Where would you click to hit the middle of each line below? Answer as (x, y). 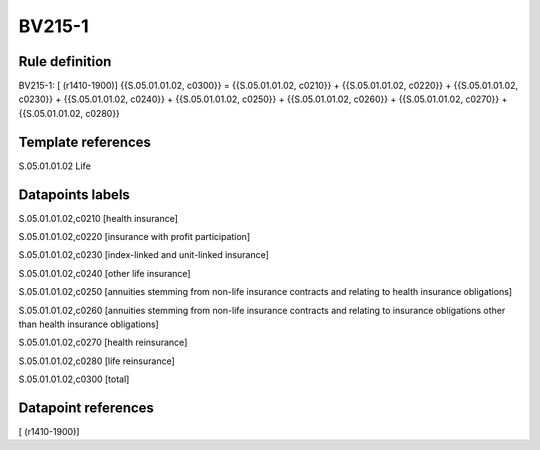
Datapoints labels (74, 194)
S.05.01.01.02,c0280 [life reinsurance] (96, 361)
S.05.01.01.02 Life (55, 166)
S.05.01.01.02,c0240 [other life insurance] (104, 273)
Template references (85, 141)
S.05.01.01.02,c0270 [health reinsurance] (103, 342)
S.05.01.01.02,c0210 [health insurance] (98, 218)
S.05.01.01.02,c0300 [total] (74, 379)
